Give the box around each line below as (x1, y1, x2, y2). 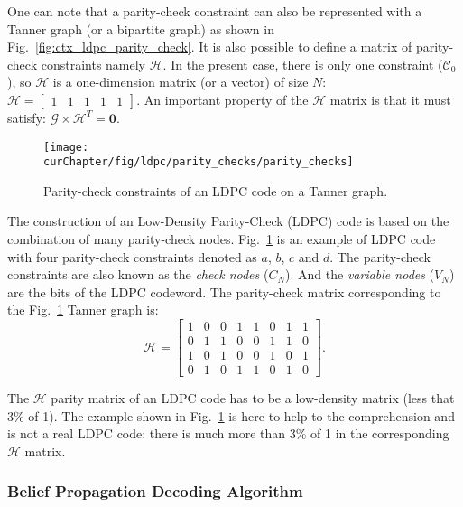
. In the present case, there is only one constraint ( (162, 54, 443, 73)
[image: (43, 140, 89, 154)
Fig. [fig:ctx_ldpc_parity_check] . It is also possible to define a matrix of (7, 37, 412, 56)
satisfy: (7, 108, 46, 127)
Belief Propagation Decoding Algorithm (7, 480, 303, 502)
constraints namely (41, 54, 146, 73)
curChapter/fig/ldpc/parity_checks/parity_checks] (43, 155, 354, 169)
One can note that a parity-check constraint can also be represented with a (7, 2, 422, 20)
